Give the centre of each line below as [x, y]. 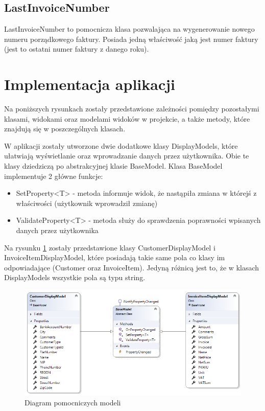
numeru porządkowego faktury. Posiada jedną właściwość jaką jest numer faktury [131, 39]
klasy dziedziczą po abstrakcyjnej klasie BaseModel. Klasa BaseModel [113, 166]
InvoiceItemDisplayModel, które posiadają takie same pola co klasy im [115, 257]
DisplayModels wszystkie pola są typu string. [75, 277]
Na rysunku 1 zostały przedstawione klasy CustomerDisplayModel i [110, 247]
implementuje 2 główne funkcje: [54, 176]
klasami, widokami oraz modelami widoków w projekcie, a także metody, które [127, 118]
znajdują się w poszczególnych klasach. [65, 129]
